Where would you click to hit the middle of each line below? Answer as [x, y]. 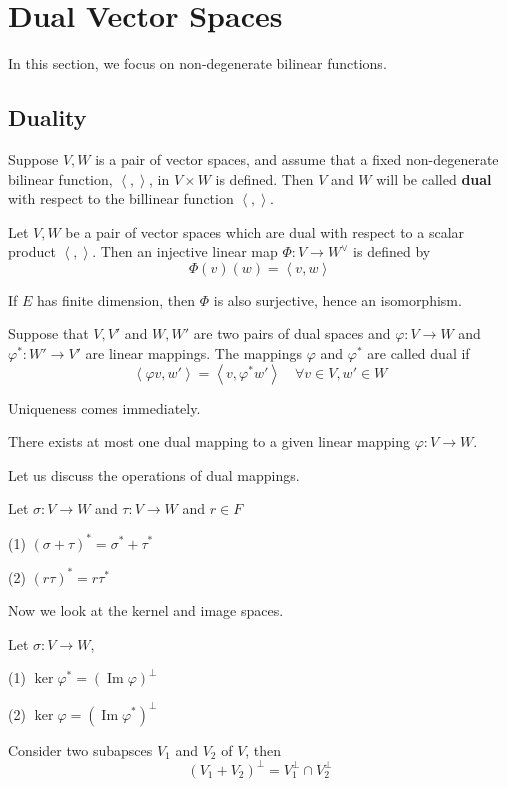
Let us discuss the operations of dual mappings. [154, 474]
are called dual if [418, 353]
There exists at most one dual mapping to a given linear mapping [209, 441]
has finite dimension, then [116, 299]
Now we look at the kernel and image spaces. [146, 610]
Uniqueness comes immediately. [104, 407]
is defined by [392, 251]
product [32, 251]
